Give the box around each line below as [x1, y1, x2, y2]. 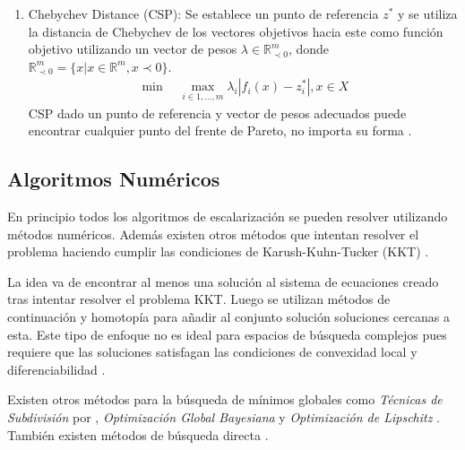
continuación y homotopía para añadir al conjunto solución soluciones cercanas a [7, 307, 450, 325]
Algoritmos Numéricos [7, 165, 220, 193]
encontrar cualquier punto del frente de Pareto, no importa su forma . [28, 121, 412, 140]
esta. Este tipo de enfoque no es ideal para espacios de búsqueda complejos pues [7, 325, 447, 343]
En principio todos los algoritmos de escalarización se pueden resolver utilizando [7, 207, 448, 226]
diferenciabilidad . [7, 359, 106, 378]
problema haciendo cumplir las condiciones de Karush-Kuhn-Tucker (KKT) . [7, 242, 429, 261]
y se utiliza [397, 4, 458, 22]
